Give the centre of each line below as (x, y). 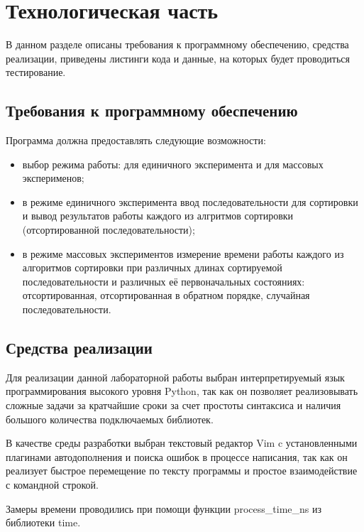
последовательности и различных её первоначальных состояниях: (164, 281)
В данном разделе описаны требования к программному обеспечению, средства (177, 44)
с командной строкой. (52, 484)
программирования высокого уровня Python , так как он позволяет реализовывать (182, 391)
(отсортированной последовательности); (109, 230)
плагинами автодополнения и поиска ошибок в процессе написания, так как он (177, 456)
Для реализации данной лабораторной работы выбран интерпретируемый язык (175, 377)
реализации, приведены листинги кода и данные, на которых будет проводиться (178, 58)
